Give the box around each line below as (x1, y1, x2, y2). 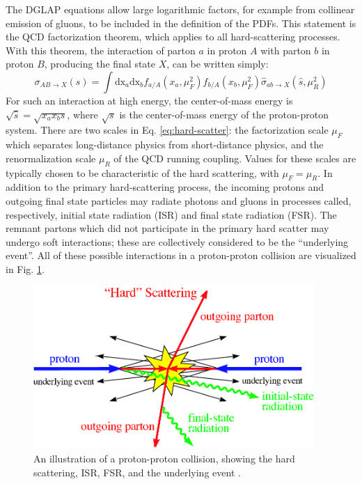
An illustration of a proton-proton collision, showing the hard (33, 451, 295, 466)
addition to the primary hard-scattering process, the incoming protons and (6, 180, 324, 194)
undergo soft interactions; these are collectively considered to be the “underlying (6, 234, 349, 249)
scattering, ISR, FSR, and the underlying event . (33, 465, 241, 479)
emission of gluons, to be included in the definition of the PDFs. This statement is (6, 15, 356, 30)
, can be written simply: (166, 56, 269, 71)
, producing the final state (44, 56, 156, 71)
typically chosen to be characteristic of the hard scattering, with (6, 165, 279, 180)
